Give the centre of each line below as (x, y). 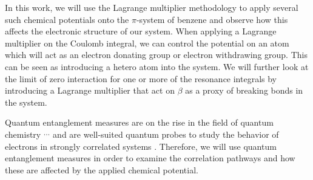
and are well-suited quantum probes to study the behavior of (166, 134)
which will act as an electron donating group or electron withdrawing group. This (156, 55)
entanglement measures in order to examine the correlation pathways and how (150, 158)
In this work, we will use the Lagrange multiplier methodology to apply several (152, 7)
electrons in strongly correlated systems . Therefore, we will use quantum (141, 146)
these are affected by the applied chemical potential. (102, 169)
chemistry (23, 134)
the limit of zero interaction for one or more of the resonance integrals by (141, 78)
